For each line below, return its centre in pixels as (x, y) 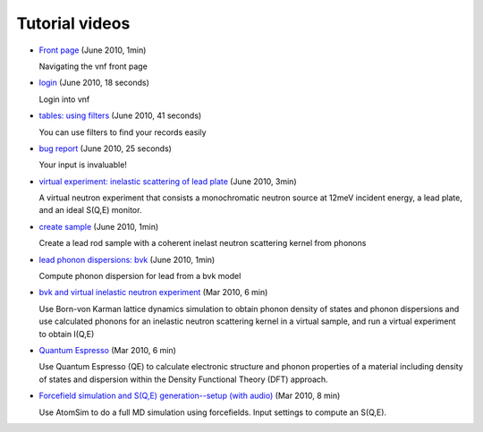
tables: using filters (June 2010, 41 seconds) (120, 115)
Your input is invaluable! (83, 165)
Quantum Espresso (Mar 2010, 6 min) (107, 350)
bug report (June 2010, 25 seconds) (105, 148)
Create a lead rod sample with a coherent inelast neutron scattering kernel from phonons (203, 243)
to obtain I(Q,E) (67, 334)
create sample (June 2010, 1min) (99, 226)
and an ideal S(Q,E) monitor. (90, 210)
